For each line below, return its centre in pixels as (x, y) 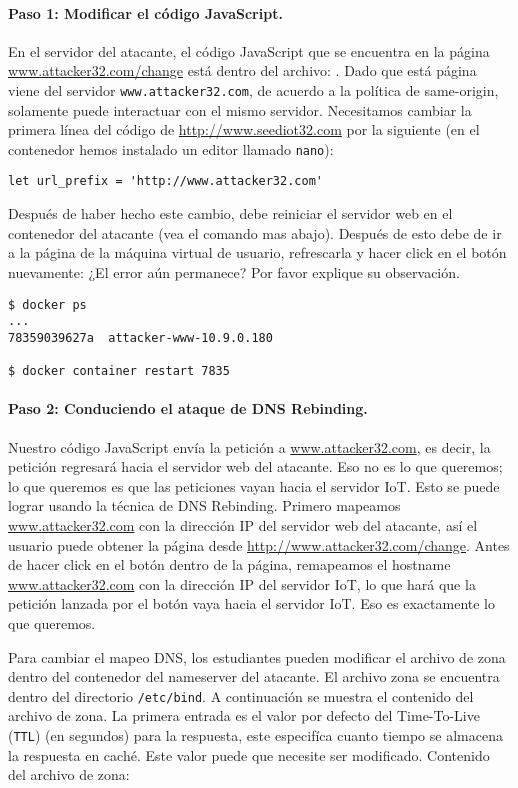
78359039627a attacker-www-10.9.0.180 (140, 337)
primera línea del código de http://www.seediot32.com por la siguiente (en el (244, 129)
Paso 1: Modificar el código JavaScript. (145, 12)
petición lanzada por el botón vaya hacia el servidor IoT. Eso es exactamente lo (252, 603)
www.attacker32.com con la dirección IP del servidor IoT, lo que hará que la (242, 583)
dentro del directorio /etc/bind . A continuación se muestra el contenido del (241, 695)
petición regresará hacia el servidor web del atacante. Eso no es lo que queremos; (255, 466)
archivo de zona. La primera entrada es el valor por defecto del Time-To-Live (244, 715)
